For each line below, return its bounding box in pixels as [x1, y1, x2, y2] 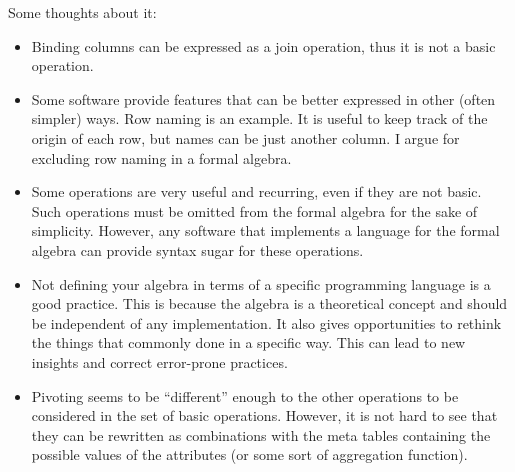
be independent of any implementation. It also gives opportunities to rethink [31, 312, 502, 333]
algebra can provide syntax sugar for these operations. [31, 239, 364, 260]
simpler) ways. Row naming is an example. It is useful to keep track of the [31, 108, 488, 129]
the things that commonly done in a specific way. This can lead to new [31, 332, 466, 353]
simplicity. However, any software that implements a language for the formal [31, 220, 500, 241]
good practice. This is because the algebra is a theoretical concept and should [31, 293, 508, 314]
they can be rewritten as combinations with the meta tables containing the [31, 424, 491, 445]
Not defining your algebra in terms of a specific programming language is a [31, 273, 491, 294]
